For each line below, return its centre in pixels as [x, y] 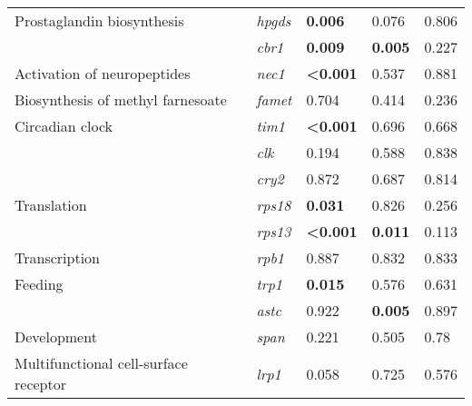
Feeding [39, 284]
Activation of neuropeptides [103, 73]
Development [56, 337]
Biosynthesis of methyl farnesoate [121, 99]
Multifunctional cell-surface [101, 363]
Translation [51, 205]
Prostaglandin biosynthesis [99, 20]
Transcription [57, 257]
